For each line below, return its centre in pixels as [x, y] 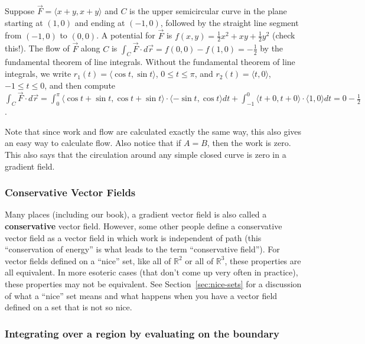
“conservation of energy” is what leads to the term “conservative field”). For [142, 249]
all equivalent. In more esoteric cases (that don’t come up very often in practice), [151, 272]
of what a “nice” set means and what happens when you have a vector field [141, 295]
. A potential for [126, 35]
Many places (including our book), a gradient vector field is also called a [136, 214]
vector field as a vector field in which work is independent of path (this [133, 237]
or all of [199, 260]
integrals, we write [38, 74]
